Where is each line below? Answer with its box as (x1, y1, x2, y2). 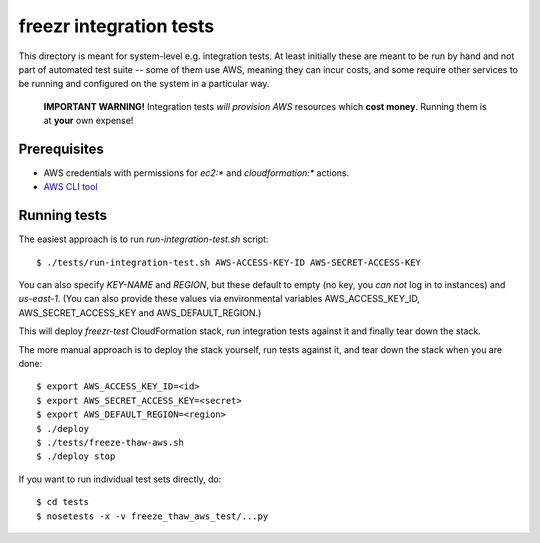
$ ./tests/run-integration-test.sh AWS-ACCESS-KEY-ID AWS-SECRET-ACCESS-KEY (36, 256, 422, 268)
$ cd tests (36, 496, 90, 508)
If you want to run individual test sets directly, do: (18, 473, 222, 485)
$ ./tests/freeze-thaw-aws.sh (36, 437, 185, 448)
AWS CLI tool (43, 181, 99, 193)
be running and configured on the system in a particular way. (18, 78, 270, 90)
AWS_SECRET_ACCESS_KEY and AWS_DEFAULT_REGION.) (18, 306, 262, 319)
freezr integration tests (18, 15, 215, 37)
